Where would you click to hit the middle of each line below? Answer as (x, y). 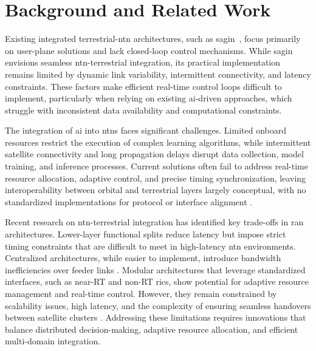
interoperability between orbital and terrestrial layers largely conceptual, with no (156, 190)
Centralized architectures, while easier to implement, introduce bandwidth (143, 258)
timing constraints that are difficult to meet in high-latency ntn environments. (150, 246)
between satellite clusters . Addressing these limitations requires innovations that (156, 317)
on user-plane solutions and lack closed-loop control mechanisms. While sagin (149, 50)
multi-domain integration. (53, 341)
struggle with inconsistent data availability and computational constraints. (143, 110)
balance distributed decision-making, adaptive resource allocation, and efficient (152, 329)
